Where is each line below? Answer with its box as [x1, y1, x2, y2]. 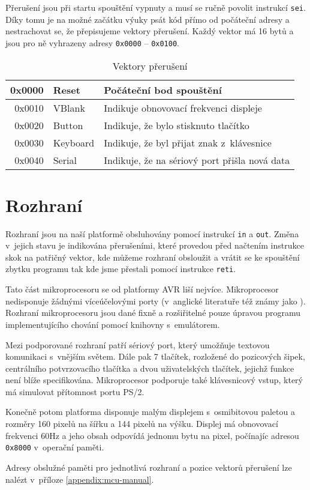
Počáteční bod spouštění [104, 82, 222, 97]
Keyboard [53, 135, 95, 150]
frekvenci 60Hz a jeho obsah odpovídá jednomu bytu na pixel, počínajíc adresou [5, 429, 299, 441]
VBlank [53, 100, 85, 115]
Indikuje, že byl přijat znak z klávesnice [104, 135, 272, 150]
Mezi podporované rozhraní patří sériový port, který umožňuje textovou [5, 338, 270, 351]
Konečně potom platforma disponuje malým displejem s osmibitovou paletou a [5, 405, 295, 418]
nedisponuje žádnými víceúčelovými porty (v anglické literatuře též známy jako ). [5, 294, 306, 307]
